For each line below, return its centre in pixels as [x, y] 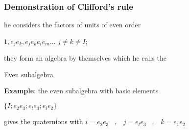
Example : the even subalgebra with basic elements [81, 91]
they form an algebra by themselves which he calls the [85, 58]
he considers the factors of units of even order [72, 25]
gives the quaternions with [44, 121]
